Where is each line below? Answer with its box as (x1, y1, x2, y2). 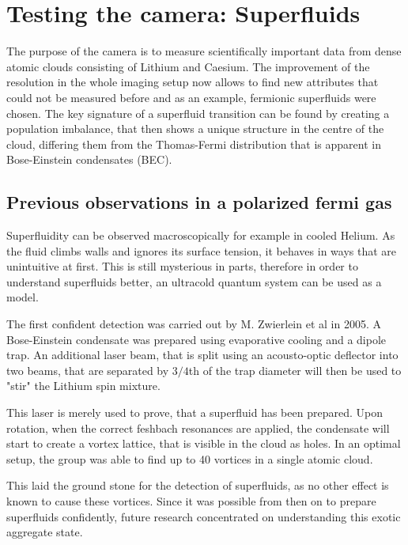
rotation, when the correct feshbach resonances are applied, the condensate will (6, 419, 390, 436)
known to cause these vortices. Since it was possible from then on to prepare (6, 492, 376, 509)
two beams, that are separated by (6, 361, 169, 378)
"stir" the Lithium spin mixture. (6, 377, 161, 394)
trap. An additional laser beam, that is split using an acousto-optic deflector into (6, 346, 399, 363)
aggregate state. (6, 524, 83, 540)
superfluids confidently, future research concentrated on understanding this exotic (6, 508, 401, 524)
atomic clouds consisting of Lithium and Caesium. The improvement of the (6, 58, 370, 74)
